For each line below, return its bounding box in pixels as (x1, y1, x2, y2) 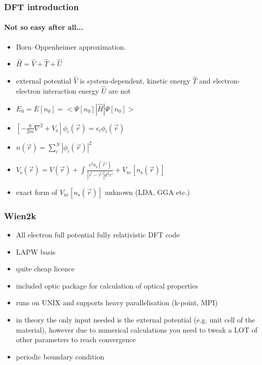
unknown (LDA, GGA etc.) (104, 186, 190, 197)
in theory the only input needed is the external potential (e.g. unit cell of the (16, 314, 255, 325)
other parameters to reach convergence (16, 334, 136, 345)
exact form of (16, 186, 58, 197)
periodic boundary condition (16, 351, 104, 361)
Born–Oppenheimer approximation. (16, 41, 126, 52)
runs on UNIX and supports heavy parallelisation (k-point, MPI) (16, 297, 218, 308)
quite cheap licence (16, 263, 74, 274)
